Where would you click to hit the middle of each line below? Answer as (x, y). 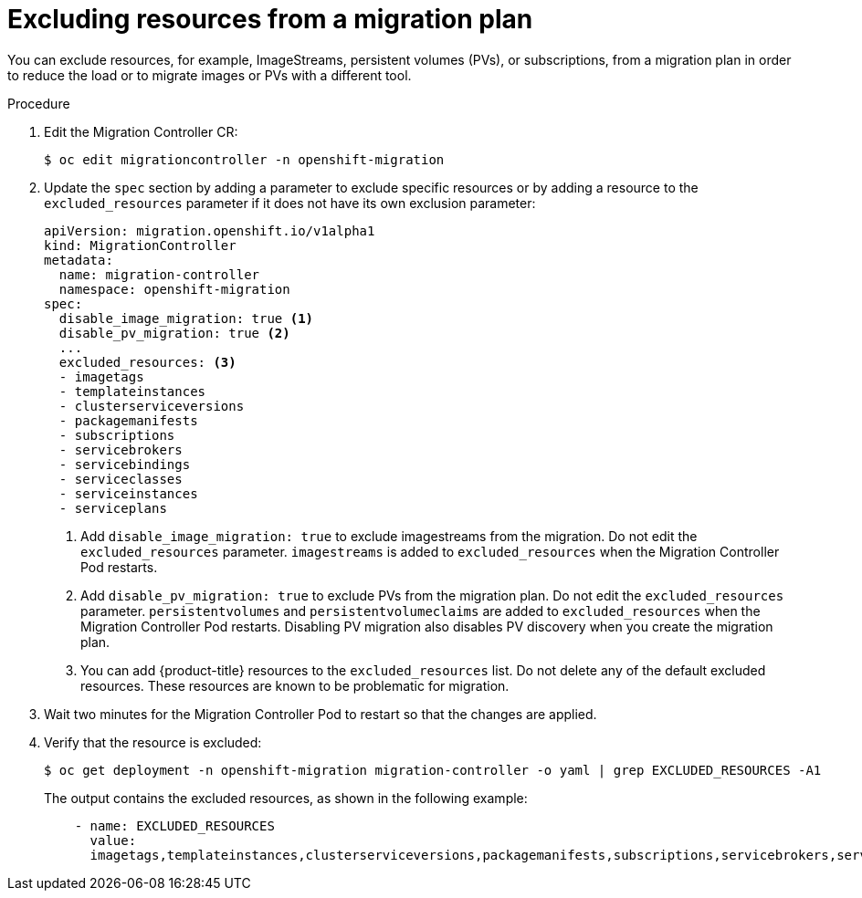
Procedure (39, 103)
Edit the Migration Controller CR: (141, 131)
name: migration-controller (159, 274)
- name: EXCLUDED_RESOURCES (174, 825)
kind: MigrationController (140, 245)
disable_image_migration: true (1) (186, 318)
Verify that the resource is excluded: (153, 742)
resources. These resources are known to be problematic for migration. (295, 685)
